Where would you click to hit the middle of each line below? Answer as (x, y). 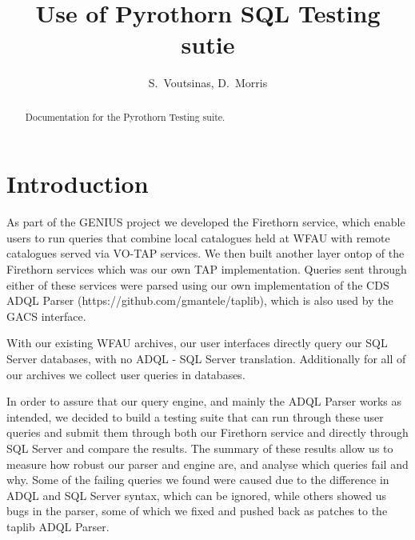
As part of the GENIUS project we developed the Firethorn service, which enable (206, 222)
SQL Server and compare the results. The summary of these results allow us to (200, 448)
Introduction (78, 184)
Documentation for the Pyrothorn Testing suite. (125, 116)
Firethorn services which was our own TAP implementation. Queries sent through (207, 269)
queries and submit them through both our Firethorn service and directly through (207, 432)
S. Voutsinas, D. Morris (208, 83)
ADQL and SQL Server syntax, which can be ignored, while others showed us (197, 495)
